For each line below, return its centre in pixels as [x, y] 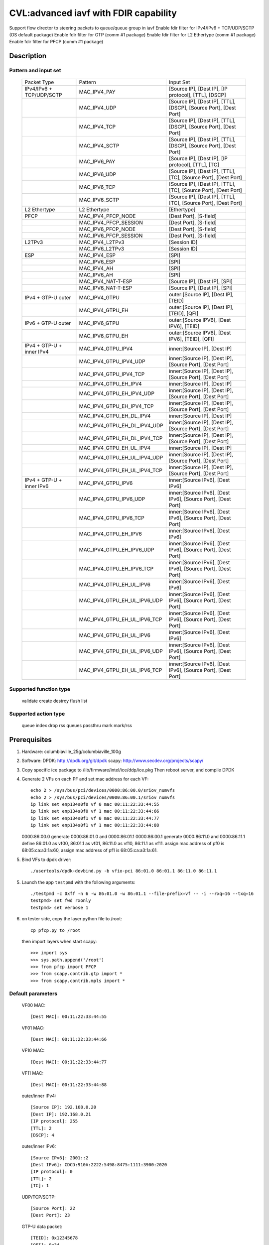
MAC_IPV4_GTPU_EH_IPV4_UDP [117, 393]
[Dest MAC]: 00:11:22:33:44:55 [69, 1017]
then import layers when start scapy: [59, 941]
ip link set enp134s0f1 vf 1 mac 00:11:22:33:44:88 [95, 825]
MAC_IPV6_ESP [97, 262]
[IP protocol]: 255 [54, 1121]
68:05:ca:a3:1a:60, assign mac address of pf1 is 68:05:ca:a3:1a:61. [90, 850]
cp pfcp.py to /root [56, 930]
